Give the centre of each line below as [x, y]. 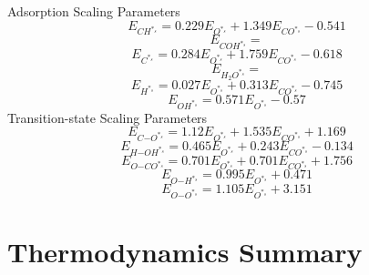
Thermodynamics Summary [185, 252]
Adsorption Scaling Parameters [94, 11]
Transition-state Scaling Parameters [108, 117]
